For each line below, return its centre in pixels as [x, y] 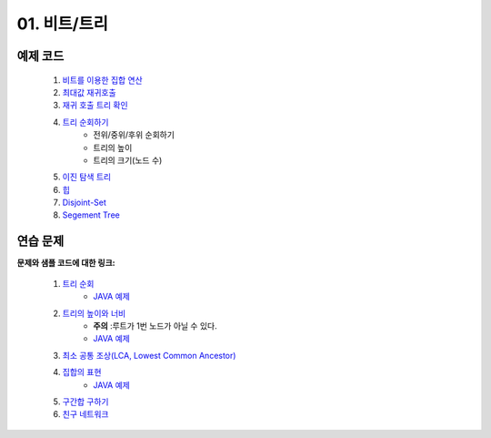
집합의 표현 [82, 372]
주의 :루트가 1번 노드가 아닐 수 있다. [155, 326]
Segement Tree [91, 215]
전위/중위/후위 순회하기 [134, 135]
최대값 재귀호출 [90, 92]
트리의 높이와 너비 [94, 313]
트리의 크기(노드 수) [128, 160]
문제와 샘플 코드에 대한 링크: [66, 263]
